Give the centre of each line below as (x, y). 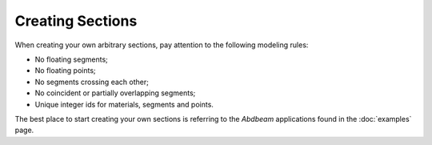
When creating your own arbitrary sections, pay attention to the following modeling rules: (162, 45)
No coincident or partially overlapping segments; (115, 93)
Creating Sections (76, 21)
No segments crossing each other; (92, 82)
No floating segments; (71, 59)
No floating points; (65, 70)
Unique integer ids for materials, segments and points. (124, 104)
